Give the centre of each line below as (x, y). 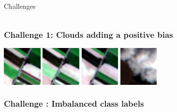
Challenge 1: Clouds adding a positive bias (88, 34)
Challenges (20, 6)
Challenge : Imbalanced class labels (74, 104)
